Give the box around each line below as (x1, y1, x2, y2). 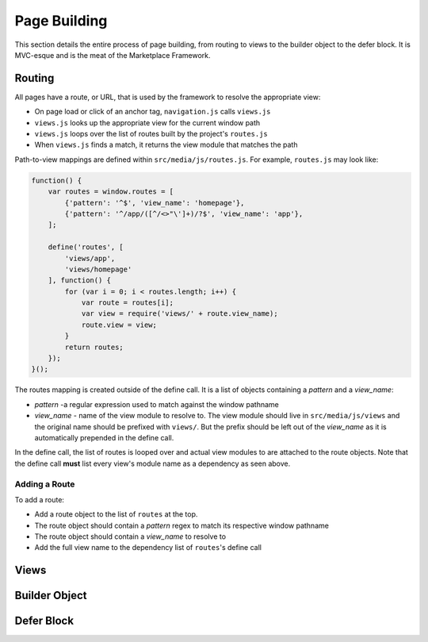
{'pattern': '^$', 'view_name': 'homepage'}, (64, 198, 245, 207)
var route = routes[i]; (81, 298, 174, 307)
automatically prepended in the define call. (34, 432, 174, 442)
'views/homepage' (64, 264, 132, 274)
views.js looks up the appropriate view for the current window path (34, 117, 261, 127)
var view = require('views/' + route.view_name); (81, 309, 278, 318)
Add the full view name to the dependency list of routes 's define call (34, 543, 262, 552)
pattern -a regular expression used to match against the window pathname (34, 399, 279, 409)
